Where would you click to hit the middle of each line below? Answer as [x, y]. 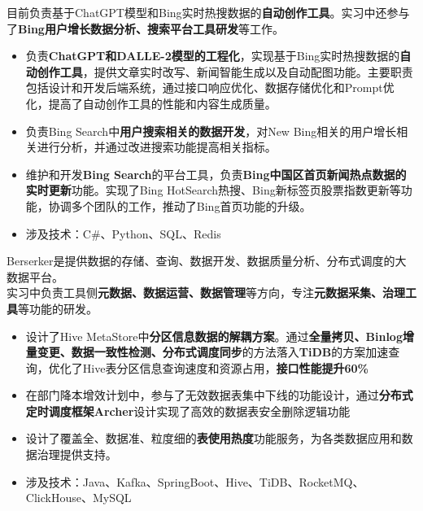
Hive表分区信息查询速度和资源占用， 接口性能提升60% [225, 367]
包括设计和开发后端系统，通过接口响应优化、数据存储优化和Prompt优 [210, 87]
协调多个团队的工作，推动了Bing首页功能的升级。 [180, 205]
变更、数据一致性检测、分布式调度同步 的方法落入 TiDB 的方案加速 [213, 352]
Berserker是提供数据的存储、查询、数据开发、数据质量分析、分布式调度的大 [207, 261]
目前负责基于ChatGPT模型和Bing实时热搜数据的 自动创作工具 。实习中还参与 [208, 12]
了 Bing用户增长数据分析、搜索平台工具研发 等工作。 [145, 28]
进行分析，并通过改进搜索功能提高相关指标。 [157, 147]
